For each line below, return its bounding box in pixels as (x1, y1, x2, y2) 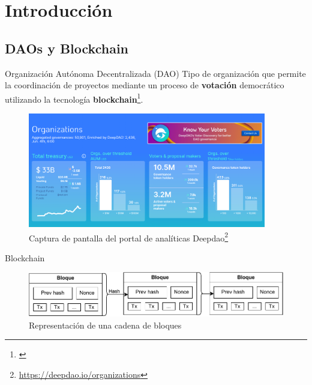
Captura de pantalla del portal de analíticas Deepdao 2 (29, 229, 229, 244)
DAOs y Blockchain (5, 38, 129, 57)
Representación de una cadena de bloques (29, 318, 182, 331)
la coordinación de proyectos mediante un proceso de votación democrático (5, 79, 284, 91)
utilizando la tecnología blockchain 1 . (5, 91, 143, 105)
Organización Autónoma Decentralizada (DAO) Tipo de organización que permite (5, 67, 306, 79)
